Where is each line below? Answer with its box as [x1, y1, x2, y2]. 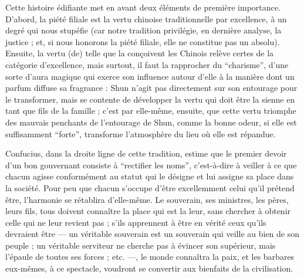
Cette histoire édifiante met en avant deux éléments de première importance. [5, 1, 281, 13]
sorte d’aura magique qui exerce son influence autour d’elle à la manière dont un [5, 70, 295, 82]
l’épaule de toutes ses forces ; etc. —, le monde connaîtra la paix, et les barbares [5, 250, 295, 263]
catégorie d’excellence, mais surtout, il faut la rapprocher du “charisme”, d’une [5, 58, 289, 70]
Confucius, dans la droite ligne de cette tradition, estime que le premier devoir [5, 147, 287, 160]
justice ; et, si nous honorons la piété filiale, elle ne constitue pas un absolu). [5, 35, 280, 48]
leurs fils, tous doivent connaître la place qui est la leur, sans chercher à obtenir [5, 205, 291, 217]
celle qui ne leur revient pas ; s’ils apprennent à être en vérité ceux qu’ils [5, 216, 266, 228]
